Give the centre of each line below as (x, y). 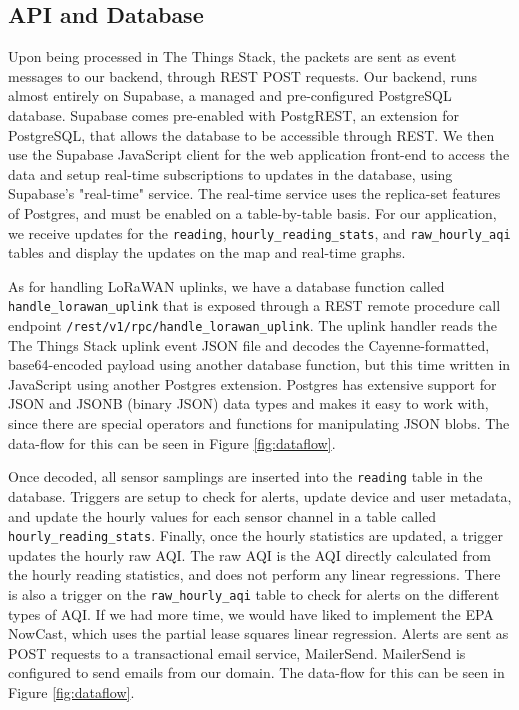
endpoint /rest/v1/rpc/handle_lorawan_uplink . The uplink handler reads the (253, 325)
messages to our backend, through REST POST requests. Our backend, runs (243, 75)
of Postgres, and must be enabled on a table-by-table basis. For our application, (252, 212)
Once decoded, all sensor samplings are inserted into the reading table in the (245, 476)
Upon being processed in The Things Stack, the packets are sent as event (232, 56)
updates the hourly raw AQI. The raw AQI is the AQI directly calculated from (249, 554)
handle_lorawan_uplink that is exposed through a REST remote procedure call (254, 305)
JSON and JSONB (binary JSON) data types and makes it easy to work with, (248, 403)
